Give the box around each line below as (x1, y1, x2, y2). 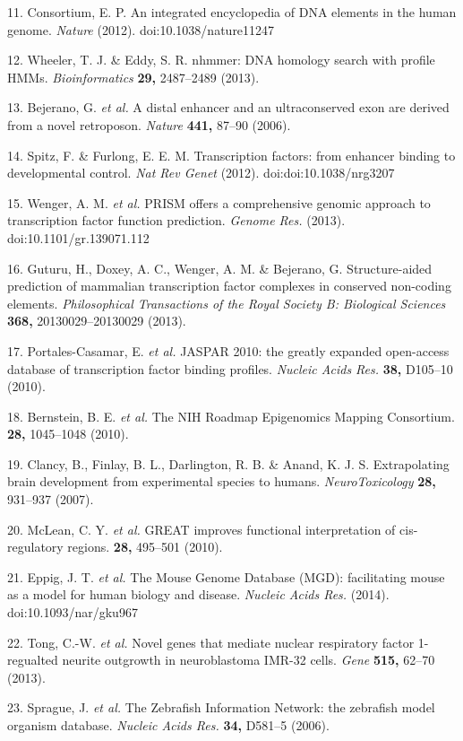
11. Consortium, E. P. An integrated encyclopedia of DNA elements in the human (7, 3, 457, 21)
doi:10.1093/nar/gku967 (7, 603, 138, 622)
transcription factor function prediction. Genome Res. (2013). (7, 211, 346, 230)
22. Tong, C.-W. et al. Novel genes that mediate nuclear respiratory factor (7, 632, 415, 651)
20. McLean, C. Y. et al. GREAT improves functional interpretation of (7, 519, 396, 538)
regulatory (7, 537, 64, 556)
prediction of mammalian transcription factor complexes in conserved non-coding (7, 276, 451, 295)
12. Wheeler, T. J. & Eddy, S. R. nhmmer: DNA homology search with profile (7, 50, 435, 69)
